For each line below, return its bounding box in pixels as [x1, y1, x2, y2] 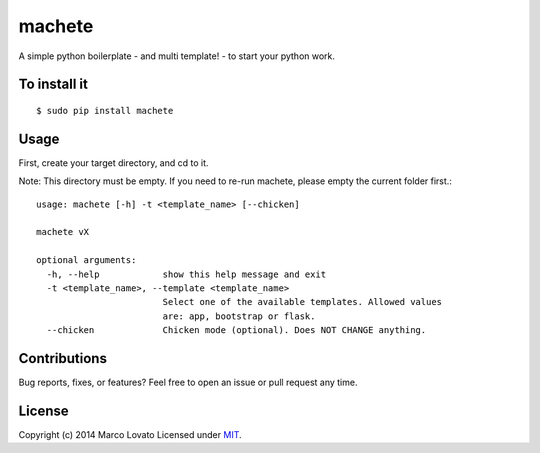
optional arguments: [36, 255, 137, 266]
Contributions [18, 350, 107, 367]
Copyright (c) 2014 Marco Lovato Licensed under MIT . [18, 428, 242, 440]
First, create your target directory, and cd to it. [18, 156, 209, 169]
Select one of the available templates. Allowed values [162, 296, 443, 308]
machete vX [36, 226, 90, 238]
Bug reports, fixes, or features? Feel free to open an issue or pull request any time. [18, 376, 358, 389]
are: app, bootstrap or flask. [162, 310, 316, 322]
